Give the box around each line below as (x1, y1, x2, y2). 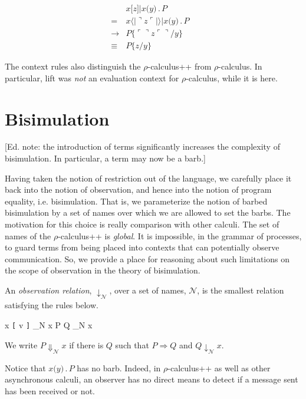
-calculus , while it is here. (186, 71, 278, 84)
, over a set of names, (109, 283, 186, 296)
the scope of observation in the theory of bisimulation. (5, 264, 200, 276)
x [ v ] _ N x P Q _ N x (5, 318, 93, 331)
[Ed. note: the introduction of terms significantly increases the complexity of (5, 140, 280, 153)
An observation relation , (5, 283, 92, 296)
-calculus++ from (147, 60, 212, 72)
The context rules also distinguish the (5, 60, 141, 72)
